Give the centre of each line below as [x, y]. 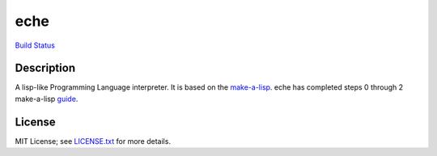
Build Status [35, 45]
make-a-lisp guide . [47, 99]
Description [45, 68]
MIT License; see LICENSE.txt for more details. [93, 141]
